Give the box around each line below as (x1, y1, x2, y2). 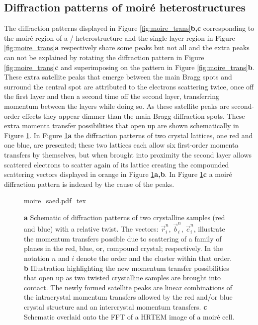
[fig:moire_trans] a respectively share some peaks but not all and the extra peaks (4, 42, 250, 53)
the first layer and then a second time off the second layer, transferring (4, 91, 219, 101)
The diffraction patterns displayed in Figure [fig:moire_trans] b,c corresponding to (4, 23, 255, 33)
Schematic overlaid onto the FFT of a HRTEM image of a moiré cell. (24, 311, 235, 322)
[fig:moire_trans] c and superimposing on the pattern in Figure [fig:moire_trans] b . (4, 62, 255, 72)
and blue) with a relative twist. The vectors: (24, 224, 159, 234)
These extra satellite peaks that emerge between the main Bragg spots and (4, 72, 232, 82)
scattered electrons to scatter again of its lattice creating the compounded (4, 159, 229, 169)
